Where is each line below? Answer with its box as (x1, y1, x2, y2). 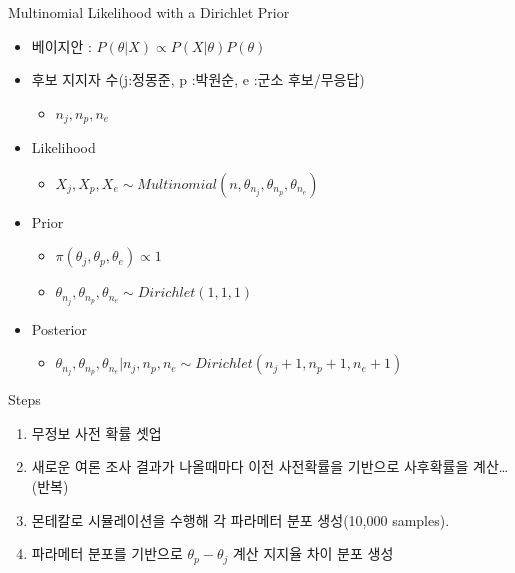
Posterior (31, 318, 87, 339)
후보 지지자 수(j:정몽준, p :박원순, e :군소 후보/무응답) (31, 69, 365, 90)
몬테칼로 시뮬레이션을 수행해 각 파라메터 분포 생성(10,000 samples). (31, 509, 450, 530)
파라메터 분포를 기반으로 (31, 543, 183, 564)
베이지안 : (31, 35, 92, 56)
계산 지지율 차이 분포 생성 (232, 543, 394, 564)
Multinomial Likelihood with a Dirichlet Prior (8, 2, 290, 22)
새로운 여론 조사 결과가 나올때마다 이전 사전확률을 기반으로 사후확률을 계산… (31, 456, 509, 477)
